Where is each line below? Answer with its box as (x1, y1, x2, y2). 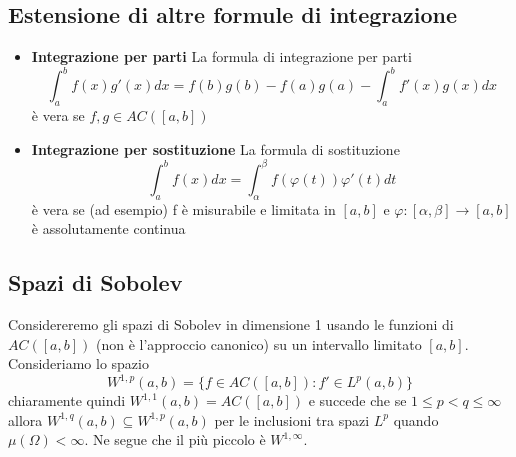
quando (393, 409, 439, 430)
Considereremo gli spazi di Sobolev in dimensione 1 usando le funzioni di (8, 313, 454, 334)
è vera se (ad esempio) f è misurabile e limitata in (31, 198, 336, 219)
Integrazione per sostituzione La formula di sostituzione (31, 138, 400, 159)
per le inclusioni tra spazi (214, 409, 370, 430)
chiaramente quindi (8, 390, 126, 411)
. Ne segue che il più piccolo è (84, 429, 266, 450)
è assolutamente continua (31, 218, 186, 239)
